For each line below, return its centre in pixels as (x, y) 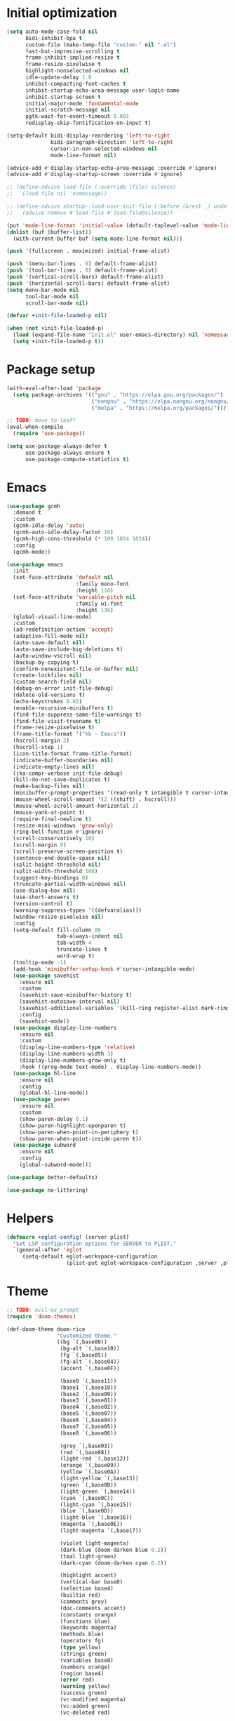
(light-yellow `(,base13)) (99, 1479)
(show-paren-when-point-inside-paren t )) (80, 1138)
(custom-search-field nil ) (52, 682)
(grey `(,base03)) (87, 1446)
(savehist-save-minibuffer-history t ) (76, 995)
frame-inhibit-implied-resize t (72, 58)
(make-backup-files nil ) (49, 786)
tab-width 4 (74, 943)
